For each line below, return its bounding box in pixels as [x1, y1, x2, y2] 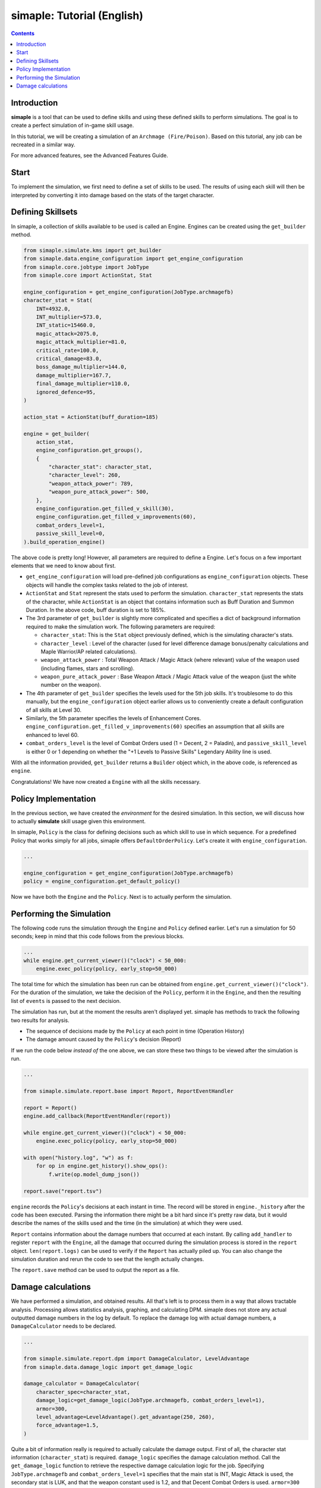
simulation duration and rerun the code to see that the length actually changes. [11, 1255, 204, 1262]
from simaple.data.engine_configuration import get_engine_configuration [23, 255, 243, 262]
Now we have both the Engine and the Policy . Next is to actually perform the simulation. [11, 893, 232, 900]
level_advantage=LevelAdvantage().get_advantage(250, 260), [36, 1414, 215, 1420]
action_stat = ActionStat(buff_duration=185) [23, 414, 159, 420]
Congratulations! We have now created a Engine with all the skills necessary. [11, 778, 201, 785]
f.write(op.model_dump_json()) [48, 1171, 140, 1178]
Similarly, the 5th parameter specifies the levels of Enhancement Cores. [26, 715, 202, 722]
